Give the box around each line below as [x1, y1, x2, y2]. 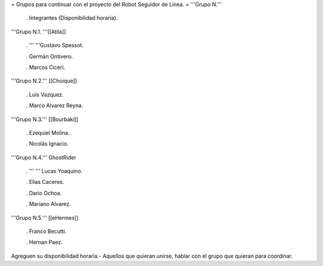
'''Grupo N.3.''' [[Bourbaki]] [11, 116, 78, 123]
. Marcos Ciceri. [26, 64, 65, 71]
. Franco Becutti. [26, 228, 67, 235]
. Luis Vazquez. [26, 90, 64, 98]
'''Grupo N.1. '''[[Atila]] [11, 28, 66, 35]
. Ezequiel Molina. [26, 129, 70, 136]
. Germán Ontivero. [26, 53, 73, 60]
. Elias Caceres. [26, 179, 65, 186]
